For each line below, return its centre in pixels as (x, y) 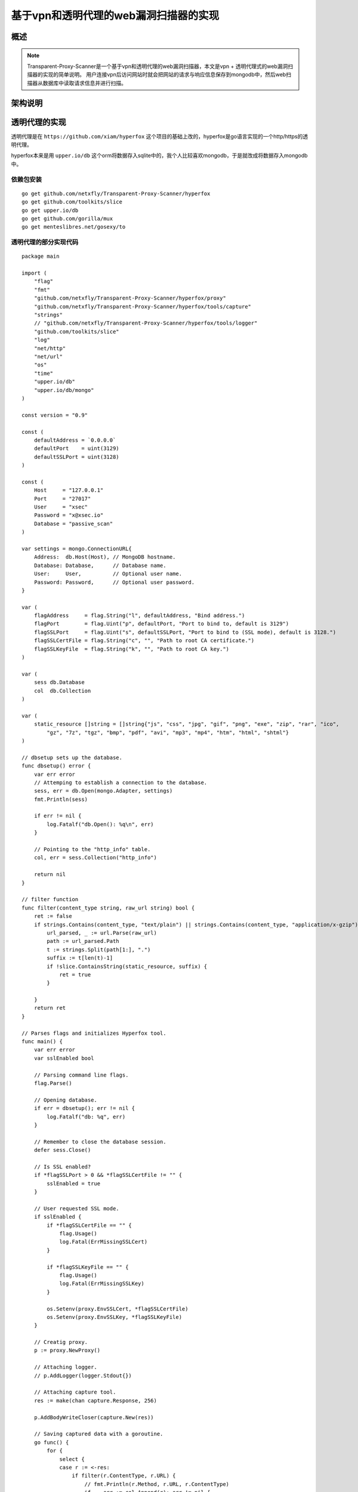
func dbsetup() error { (56, 766)
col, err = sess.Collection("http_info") (95, 858)
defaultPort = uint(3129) (76, 448)
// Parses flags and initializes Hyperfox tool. (94, 1033)
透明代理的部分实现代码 (45, 242)
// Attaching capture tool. (75, 1392)
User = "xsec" (61, 507)
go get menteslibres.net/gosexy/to (74, 227)
